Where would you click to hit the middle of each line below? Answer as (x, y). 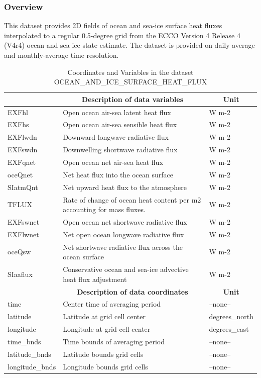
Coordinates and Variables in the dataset (130, 72)
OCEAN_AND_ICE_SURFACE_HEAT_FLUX (130, 82)
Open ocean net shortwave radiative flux (125, 221)
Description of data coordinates (133, 291)
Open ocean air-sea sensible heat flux (120, 124)
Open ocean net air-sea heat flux (113, 162)
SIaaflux (20, 274)
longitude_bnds (32, 366)
